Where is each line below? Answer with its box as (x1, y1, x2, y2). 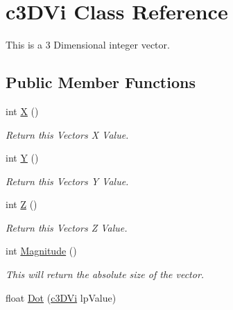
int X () (6, 103, 39, 118)
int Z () (6, 197, 37, 212)
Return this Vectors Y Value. (6, 173, 129, 188)
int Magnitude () (6, 243, 77, 258)
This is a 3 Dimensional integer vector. (6, 37, 170, 52)
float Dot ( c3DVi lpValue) (6, 290, 116, 304)
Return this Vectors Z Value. (6, 220, 128, 234)
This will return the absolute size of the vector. (6, 267, 205, 282)
